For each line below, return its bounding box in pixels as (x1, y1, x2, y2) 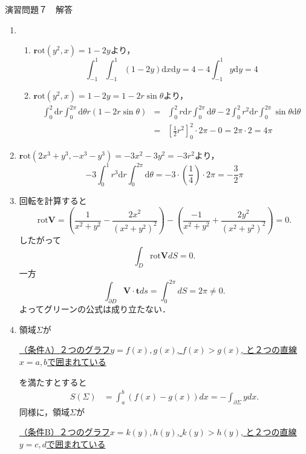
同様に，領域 (19, 405, 70, 418)
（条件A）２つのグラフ (19, 343, 111, 356)
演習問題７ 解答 (5, 3, 73, 15)
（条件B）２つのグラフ (19, 426, 110, 438)
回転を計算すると (19, 194, 87, 207)
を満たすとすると (19, 375, 87, 388)
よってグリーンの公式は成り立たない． (19, 303, 171, 315)
